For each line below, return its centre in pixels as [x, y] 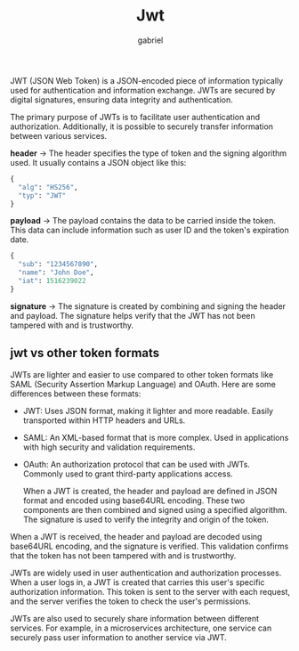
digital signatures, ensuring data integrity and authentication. [122, 100]
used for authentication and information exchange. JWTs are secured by [143, 90]
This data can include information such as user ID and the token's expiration [150, 230]
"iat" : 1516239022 [53, 281]
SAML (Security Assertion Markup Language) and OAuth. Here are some [143, 384]
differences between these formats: [76, 394]
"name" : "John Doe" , [56, 273]
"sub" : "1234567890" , [58, 264]
